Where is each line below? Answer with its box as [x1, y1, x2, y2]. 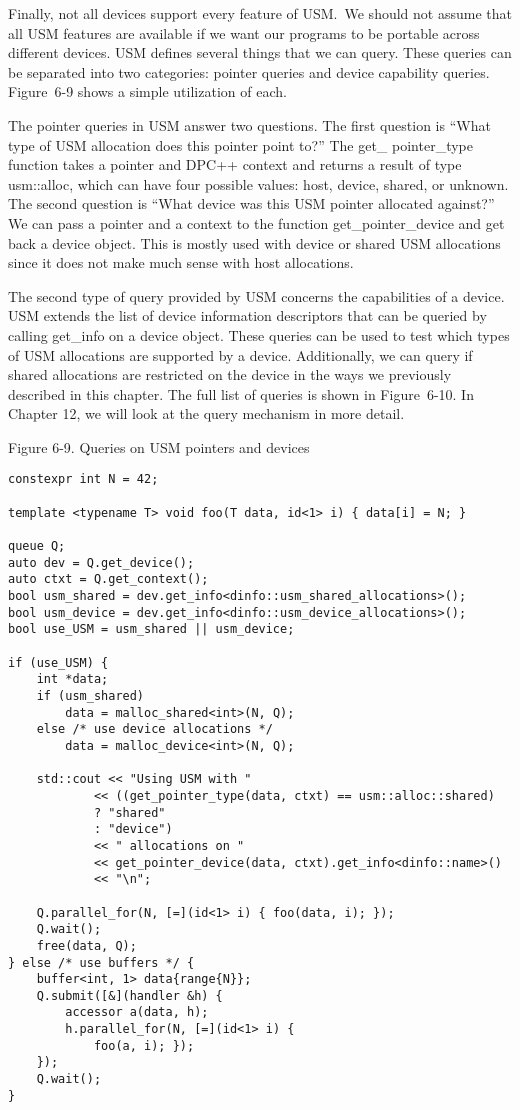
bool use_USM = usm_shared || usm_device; [8, 622, 295, 637]
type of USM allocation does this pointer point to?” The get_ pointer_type [8, 134, 473, 155]
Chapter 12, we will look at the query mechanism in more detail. [8, 403, 405, 424]
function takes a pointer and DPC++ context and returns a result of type [8, 154, 462, 175]
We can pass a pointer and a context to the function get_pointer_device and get [8, 212, 505, 233]
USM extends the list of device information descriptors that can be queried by [8, 305, 487, 326]
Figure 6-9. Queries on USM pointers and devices [8, 436, 310, 457]
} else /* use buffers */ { [8, 955, 195, 970]
